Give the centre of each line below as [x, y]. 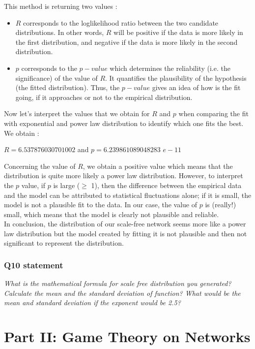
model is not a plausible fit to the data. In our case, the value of [101, 205]
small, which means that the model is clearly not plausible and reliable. [112, 214]
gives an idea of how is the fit [196, 87]
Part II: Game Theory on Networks [127, 336]
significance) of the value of [57, 78]
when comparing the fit [213, 113]
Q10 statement [34, 265]
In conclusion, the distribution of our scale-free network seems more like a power [125, 224]
